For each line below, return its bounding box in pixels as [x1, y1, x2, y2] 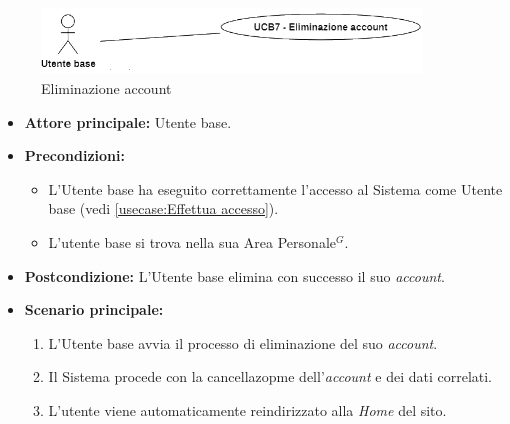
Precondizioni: [24, 145, 125, 166]
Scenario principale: [24, 299, 164, 320]
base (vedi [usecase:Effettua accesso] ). [48, 198, 279, 219]
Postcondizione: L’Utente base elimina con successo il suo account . [24, 265, 445, 286]
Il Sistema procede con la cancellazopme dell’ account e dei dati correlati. [48, 366, 493, 387]
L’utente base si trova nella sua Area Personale [48, 232, 336, 253]
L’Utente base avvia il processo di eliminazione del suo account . [48, 332, 438, 353]
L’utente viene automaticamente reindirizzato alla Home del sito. [48, 399, 447, 420]
